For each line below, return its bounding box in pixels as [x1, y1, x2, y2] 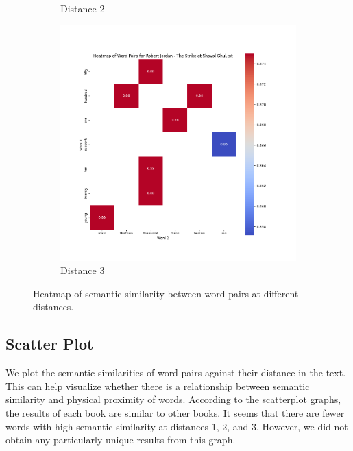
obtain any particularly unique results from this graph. [5, 432, 236, 447]
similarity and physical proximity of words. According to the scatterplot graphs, [5, 392, 341, 406]
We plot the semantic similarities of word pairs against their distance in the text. [5, 365, 346, 380]
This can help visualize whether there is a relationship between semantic [5, 378, 310, 393]
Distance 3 [60, 263, 105, 278]
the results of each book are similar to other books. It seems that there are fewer [5, 405, 345, 419]
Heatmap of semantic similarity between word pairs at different [33, 286, 299, 300]
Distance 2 [60, 1, 105, 15]
